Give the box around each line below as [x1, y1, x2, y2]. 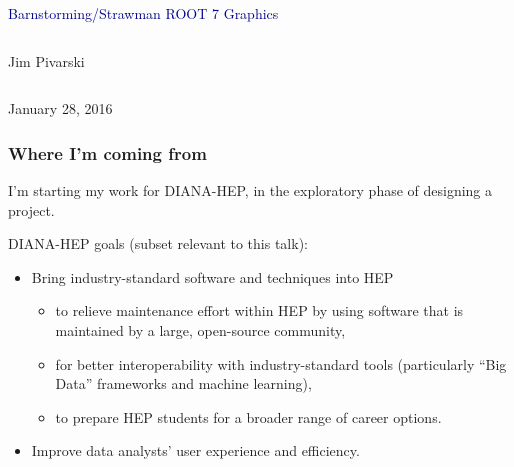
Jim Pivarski [8, 50, 85, 71]
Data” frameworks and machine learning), [55, 373, 312, 394]
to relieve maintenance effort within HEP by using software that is [55, 300, 464, 321]
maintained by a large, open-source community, [55, 319, 346, 340]
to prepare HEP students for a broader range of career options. [55, 406, 442, 427]
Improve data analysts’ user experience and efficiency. [31, 440, 360, 461]
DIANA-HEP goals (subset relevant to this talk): [8, 233, 308, 254]
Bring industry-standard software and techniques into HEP [31, 266, 394, 287]
